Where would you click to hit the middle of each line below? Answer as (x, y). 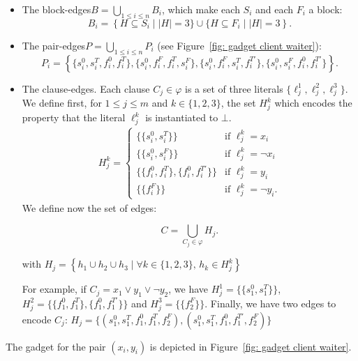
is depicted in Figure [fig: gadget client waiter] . (251, 346)
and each (275, 9)
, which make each (201, 9)
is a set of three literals (234, 88)
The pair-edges (54, 45)
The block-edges (57, 9)
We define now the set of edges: (89, 207)
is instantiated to (182, 117)
